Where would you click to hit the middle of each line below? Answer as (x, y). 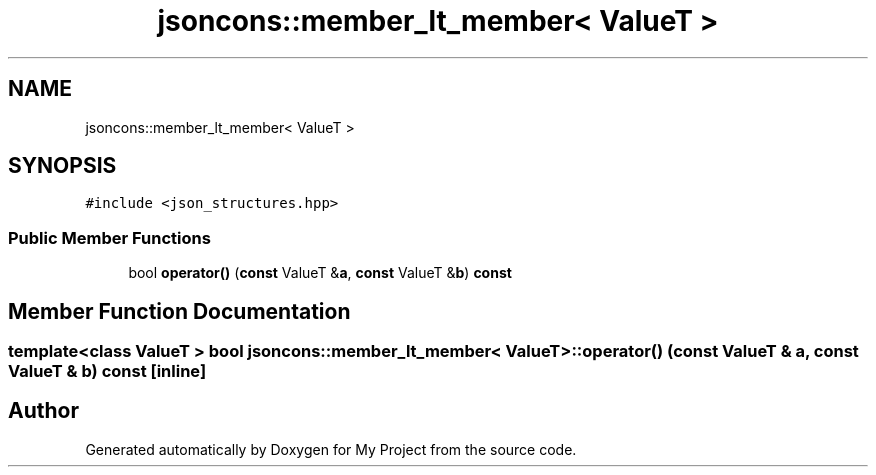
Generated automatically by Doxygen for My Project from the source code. (331, 449)
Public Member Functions (109, 237)
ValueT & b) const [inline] (107, 371)
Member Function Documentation (179, 311)
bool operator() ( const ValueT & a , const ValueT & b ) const (320, 273)
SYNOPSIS (62, 166)
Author (43, 411)
